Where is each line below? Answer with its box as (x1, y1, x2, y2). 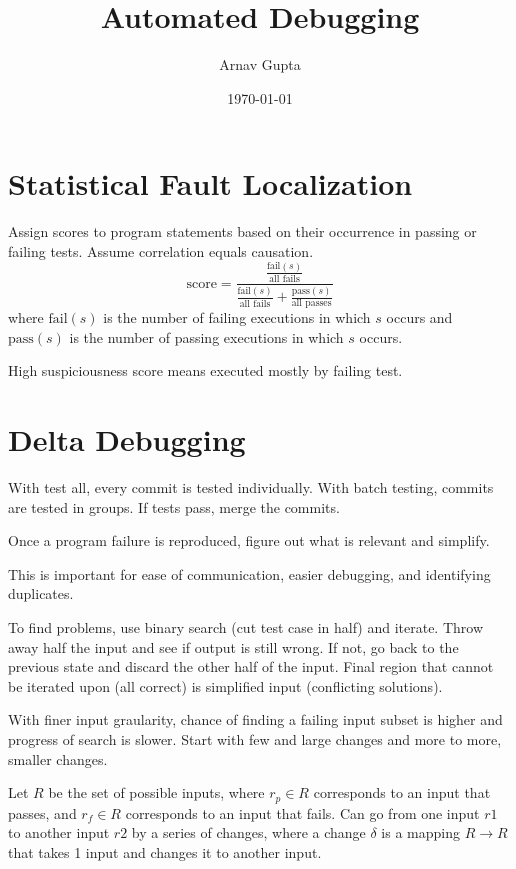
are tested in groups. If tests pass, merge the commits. (8, 496, 340, 517)
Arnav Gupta (219, 54, 301, 75)
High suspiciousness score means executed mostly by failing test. (8, 360, 403, 381)
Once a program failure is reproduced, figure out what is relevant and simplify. (8, 530, 490, 551)
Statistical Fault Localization (8, 163, 413, 204)
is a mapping (381, 822, 461, 843)
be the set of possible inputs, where (48, 782, 265, 803)
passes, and (8, 802, 77, 823)
